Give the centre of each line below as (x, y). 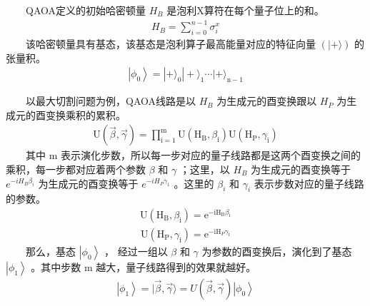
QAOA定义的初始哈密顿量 (86, 10)
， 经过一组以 (136, 251)
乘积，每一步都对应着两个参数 (76, 169)
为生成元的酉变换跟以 (267, 101)
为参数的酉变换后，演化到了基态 (277, 251)
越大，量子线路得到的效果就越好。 (176, 267)
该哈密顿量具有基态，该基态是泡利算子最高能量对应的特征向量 (171, 43)
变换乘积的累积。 (85, 114)
